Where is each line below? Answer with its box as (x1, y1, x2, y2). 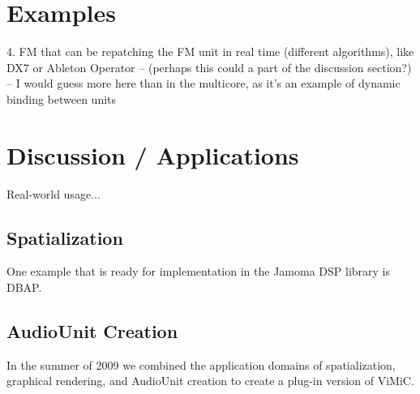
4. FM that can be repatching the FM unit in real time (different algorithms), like (6, 43, 414, 60)
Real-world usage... (6, 185, 101, 202)
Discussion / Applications (6, 138, 299, 171)
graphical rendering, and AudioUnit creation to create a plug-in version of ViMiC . (6, 372, 414, 389)
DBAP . (6, 279, 42, 296)
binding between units (6, 90, 117, 107)
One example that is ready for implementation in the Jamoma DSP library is (6, 263, 391, 280)
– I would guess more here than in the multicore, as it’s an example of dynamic (6, 75, 401, 92)
